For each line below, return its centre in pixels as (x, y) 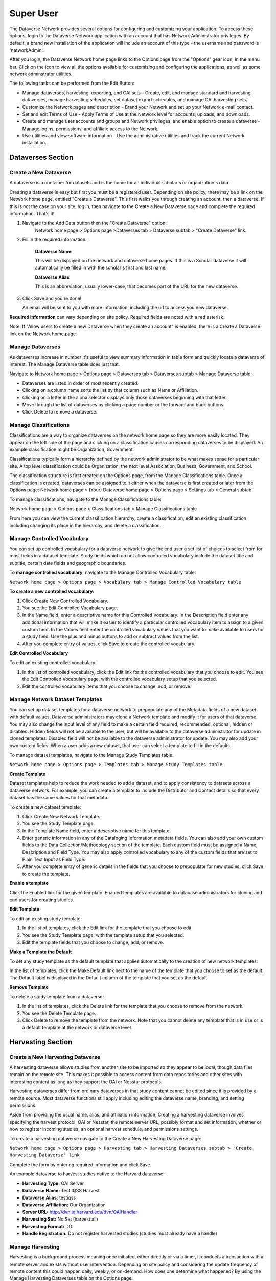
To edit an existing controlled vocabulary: (53, 663)
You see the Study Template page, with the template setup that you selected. (103, 935)
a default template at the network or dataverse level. (77, 1027)
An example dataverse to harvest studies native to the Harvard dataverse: (87, 1174)
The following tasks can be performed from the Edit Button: (72, 83)
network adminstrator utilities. (41, 74)
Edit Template (25, 909)
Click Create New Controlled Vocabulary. (65, 601)
